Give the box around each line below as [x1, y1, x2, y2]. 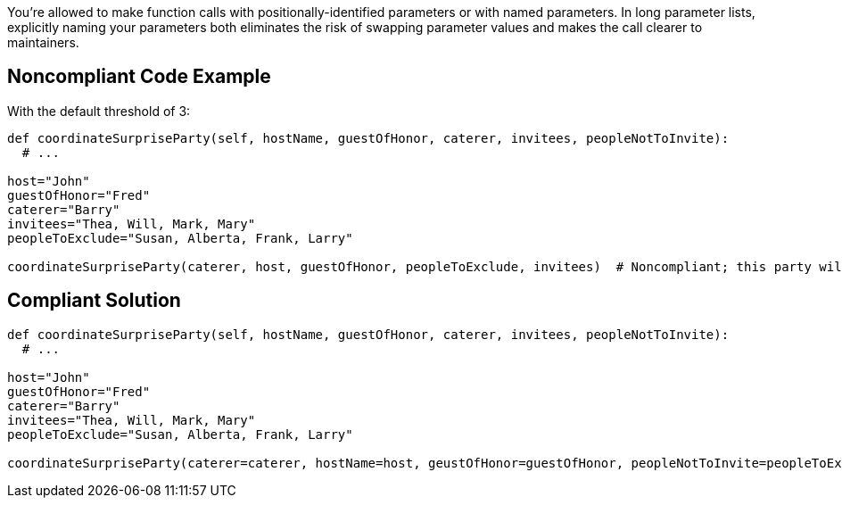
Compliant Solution [7, 289, 181, 312]
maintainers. [7, 35, 79, 50]
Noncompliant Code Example [7, 65, 271, 88]
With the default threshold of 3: [7, 103, 191, 119]
